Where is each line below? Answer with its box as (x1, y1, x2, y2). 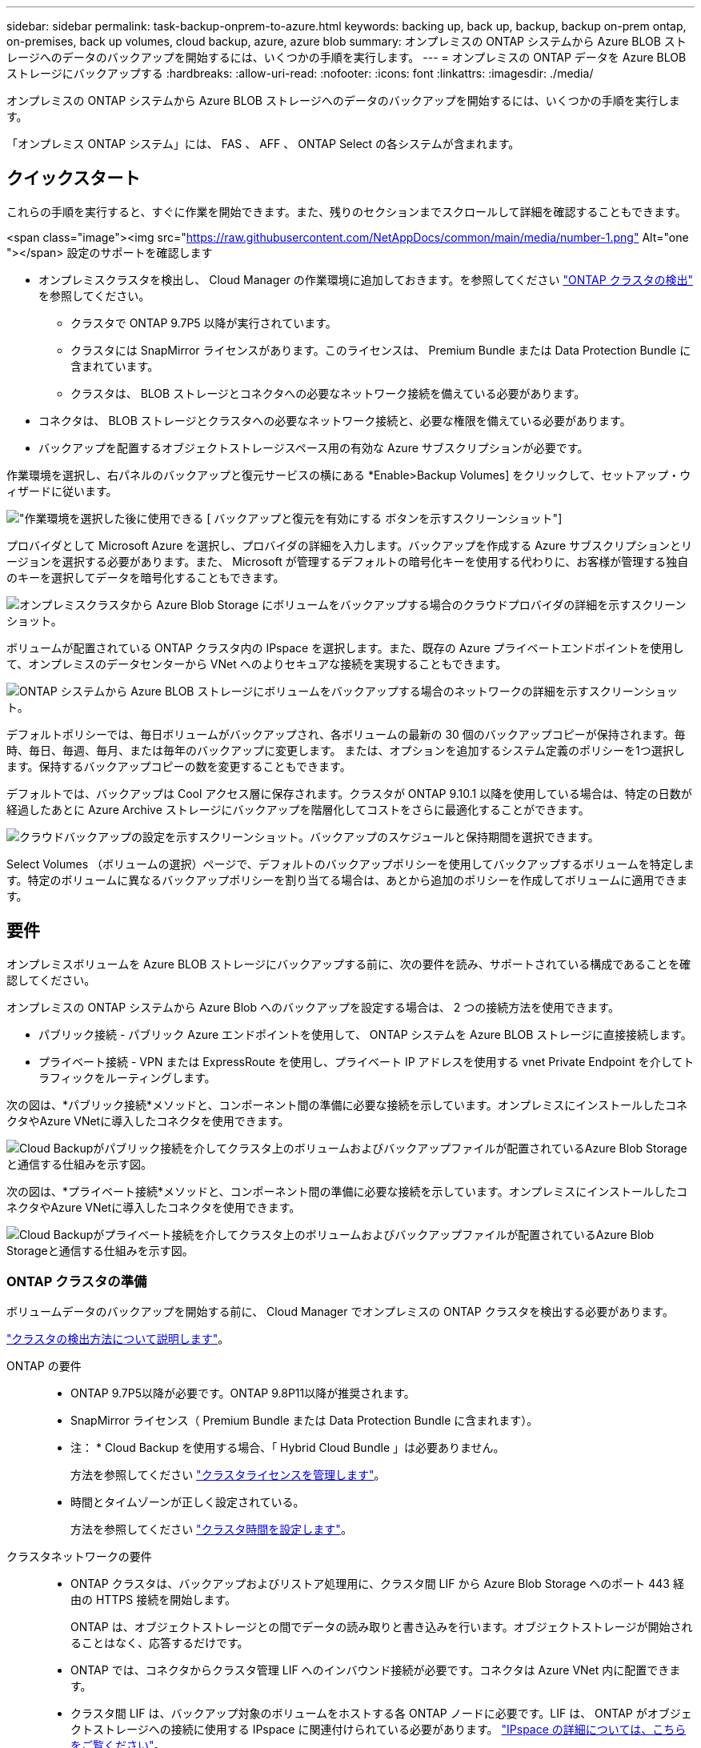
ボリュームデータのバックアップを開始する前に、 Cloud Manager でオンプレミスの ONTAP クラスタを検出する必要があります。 (6, 1305, 674, 1319)
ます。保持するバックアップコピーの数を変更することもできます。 (6, 759, 351, 773)
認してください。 (6, 972, 96, 987)
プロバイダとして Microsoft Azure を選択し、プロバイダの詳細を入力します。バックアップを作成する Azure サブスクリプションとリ (6, 538, 693, 552)
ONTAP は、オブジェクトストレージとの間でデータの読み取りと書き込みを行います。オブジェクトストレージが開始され (70, 1620, 693, 1634)
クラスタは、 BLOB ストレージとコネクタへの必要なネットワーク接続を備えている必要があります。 (70, 386, 586, 400)
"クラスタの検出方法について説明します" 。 (6, 1332, 230, 1346)
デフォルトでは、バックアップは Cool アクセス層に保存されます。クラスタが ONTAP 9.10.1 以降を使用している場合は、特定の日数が (6, 786, 692, 800)
